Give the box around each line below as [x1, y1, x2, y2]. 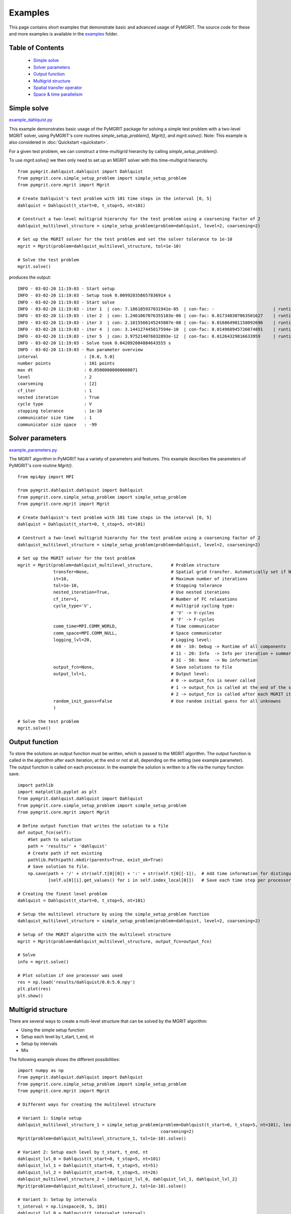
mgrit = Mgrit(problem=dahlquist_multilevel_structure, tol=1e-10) [17, 243, 181, 249]
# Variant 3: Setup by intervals [17, 1197, 97, 1202]
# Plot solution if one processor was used [17, 973, 123, 978]
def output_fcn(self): [17, 830, 72, 835]
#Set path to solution [27, 837, 82, 842]
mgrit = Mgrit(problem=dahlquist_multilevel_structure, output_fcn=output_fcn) [17, 939, 212, 944]
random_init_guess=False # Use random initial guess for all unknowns [53, 698, 281, 704]
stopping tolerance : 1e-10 [17, 408, 102, 414]
